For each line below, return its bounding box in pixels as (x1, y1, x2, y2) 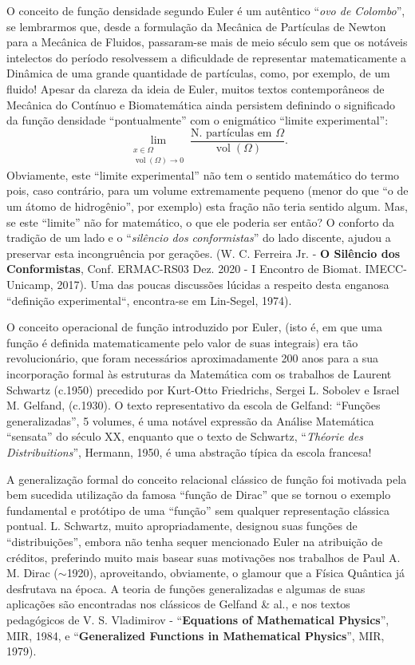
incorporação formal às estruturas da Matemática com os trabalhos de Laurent (6, 366, 392, 382)
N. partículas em (190, 127, 272, 139)
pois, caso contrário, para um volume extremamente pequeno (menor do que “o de (6, 182, 409, 199)
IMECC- (365, 260, 407, 277)
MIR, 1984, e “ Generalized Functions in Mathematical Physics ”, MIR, (6, 627, 385, 643)
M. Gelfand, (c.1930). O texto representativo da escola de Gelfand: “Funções (6, 397, 381, 414)
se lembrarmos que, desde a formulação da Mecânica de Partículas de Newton (6, 18, 386, 34)
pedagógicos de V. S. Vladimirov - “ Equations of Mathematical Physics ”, (6, 611, 389, 627)
